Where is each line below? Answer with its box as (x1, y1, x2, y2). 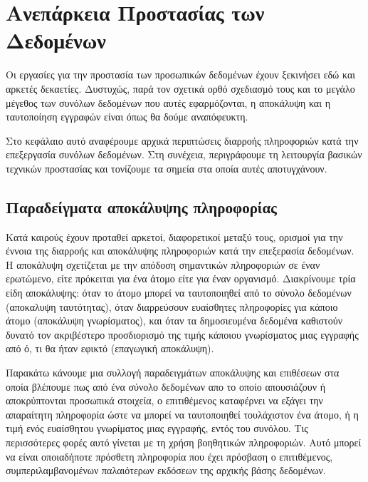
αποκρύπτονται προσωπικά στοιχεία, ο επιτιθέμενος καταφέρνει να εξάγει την (6, 393, 323, 408)
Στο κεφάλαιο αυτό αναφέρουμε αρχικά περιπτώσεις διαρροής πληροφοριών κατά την (6, 133, 359, 148)
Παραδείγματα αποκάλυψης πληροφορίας (6, 195, 277, 217)
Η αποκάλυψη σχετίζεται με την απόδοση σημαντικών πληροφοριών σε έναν (6, 257, 320, 272)
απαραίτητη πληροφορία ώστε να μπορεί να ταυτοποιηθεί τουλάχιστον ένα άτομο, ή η (6, 406, 359, 421)
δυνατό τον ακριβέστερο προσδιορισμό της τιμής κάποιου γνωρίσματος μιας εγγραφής (6, 327, 359, 342)
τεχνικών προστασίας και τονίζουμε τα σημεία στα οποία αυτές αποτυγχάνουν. (6, 160, 327, 175)
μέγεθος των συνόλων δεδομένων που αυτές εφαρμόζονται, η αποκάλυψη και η (6, 95, 330, 110)
